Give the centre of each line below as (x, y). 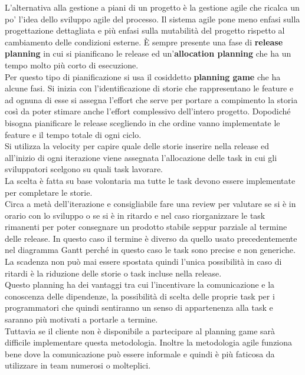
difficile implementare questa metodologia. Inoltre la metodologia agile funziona (149, 342)
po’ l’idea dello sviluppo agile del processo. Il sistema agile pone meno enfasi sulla (152, 19)
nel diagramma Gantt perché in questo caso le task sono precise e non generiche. (150, 250)
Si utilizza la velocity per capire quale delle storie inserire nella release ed (137, 146)
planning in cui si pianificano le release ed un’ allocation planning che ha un (148, 53)
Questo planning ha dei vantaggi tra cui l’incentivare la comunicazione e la (140, 284)
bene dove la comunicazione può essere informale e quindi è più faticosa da (140, 353)
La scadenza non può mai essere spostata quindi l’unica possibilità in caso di (143, 261)
